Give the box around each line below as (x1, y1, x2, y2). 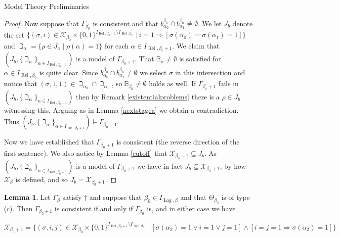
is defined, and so (15, 174, 68, 184)
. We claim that (172, 40, 220, 50)
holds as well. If (149, 78, 196, 89)
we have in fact (137, 161, 183, 171)
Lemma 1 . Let (4, 192, 51, 202)
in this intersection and (175, 67, 245, 77)
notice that (4, 78, 37, 89)
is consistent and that (93, 18, 159, 28)
